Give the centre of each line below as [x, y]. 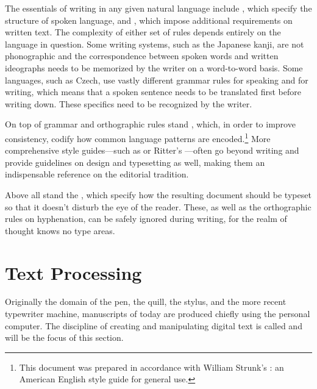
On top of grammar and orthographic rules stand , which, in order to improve [150, 124]
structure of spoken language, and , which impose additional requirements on [149, 20]
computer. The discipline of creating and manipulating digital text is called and [154, 325]
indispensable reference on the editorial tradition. [97, 174]
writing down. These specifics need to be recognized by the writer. [129, 103]
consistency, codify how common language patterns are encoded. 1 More [138, 137]
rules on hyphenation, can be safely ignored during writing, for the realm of [146, 219]
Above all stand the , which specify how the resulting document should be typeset [158, 194]
